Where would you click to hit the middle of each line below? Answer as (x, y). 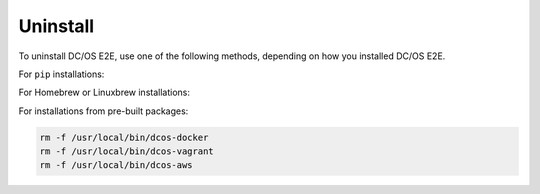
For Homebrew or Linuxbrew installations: (104, 92)
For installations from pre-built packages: (103, 111)
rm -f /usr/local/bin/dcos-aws (116, 165)
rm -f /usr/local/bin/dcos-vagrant (126, 151)
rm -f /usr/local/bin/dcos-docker (124, 137)
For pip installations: (61, 74)
